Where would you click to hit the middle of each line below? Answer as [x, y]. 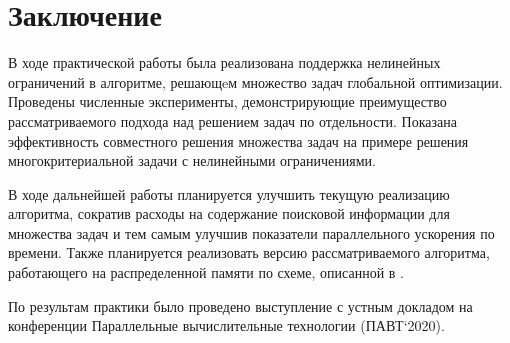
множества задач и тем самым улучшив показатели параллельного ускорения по [251, 232]
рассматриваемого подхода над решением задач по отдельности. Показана [232, 120]
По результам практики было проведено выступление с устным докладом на [240, 305]
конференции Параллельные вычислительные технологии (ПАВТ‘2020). [226, 325]
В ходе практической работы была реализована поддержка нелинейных [224, 62]
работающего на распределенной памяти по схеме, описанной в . [206, 272]
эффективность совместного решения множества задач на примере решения [238, 140]
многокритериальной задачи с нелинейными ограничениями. [192, 160]
